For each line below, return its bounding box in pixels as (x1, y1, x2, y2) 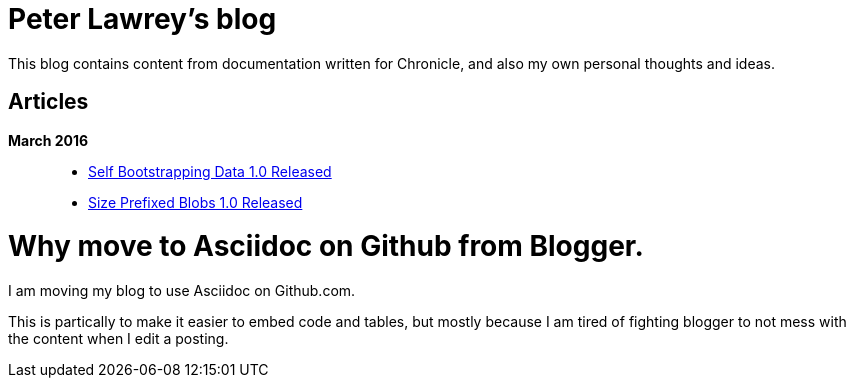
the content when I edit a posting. (8, 330, 229, 348)
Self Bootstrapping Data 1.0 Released (88, 162, 332, 180)
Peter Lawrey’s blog (8, 2, 277, 36)
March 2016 (8, 131, 89, 149)
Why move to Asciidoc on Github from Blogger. (8, 229, 644, 264)
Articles (8, 89, 89, 115)
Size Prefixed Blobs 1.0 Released (88, 193, 303, 211)
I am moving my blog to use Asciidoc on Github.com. (8, 282, 356, 300)
